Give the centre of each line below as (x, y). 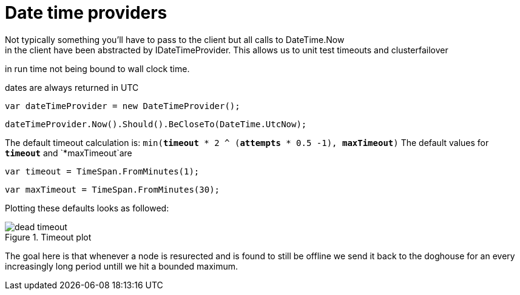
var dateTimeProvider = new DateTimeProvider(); (123, 106)
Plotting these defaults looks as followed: (87, 208)
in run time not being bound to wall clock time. (97, 68)
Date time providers (86, 13)
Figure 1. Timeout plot (48, 237)
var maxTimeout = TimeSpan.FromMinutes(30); (113, 189)
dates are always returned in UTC (72, 87)
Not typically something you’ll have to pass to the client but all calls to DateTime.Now (175, 39)
